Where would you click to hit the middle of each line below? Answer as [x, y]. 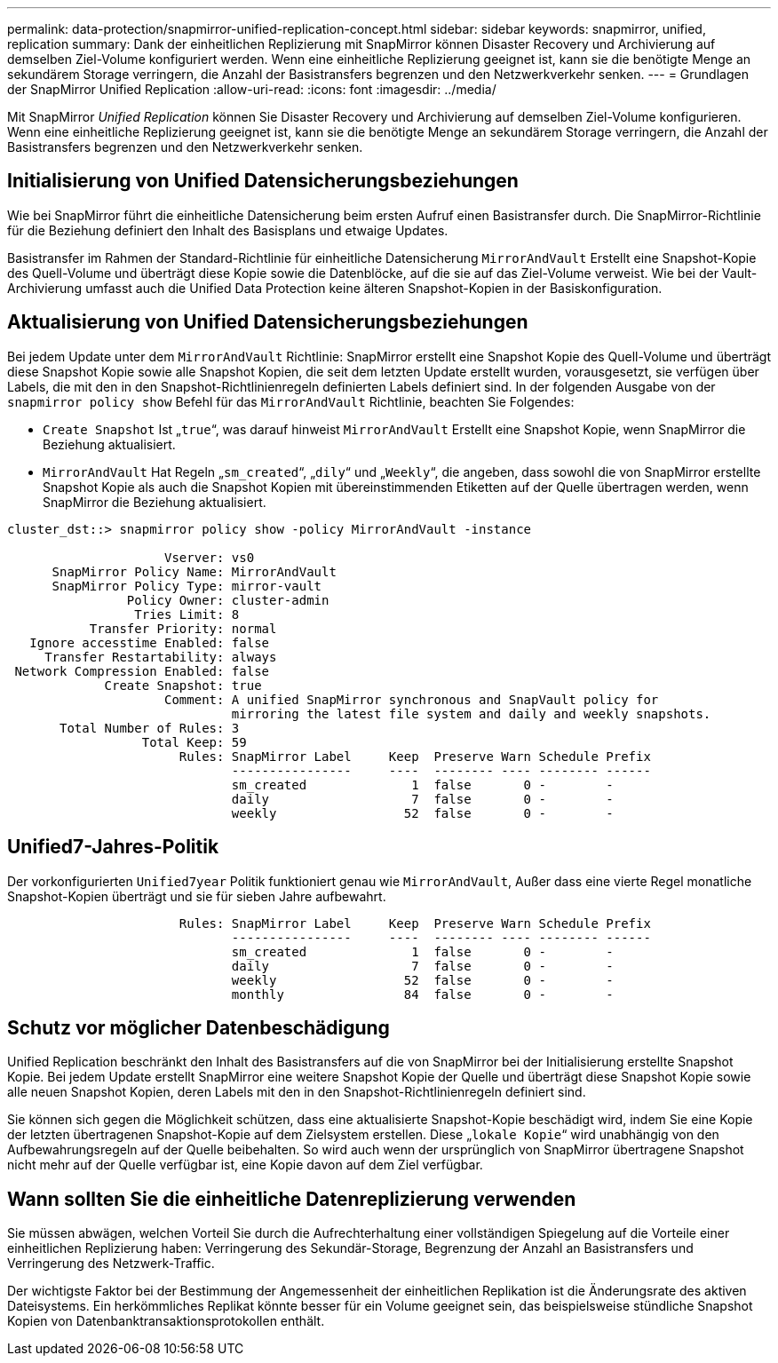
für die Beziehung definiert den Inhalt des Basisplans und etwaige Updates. [228, 230]
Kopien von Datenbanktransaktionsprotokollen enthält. [166, 1321]
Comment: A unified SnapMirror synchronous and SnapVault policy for [412, 699]
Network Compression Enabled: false [142, 671]
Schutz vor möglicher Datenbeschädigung [198, 1027]
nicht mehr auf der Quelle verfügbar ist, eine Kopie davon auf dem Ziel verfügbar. [245, 1165]
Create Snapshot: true [183, 685]
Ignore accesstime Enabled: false [150, 642]
